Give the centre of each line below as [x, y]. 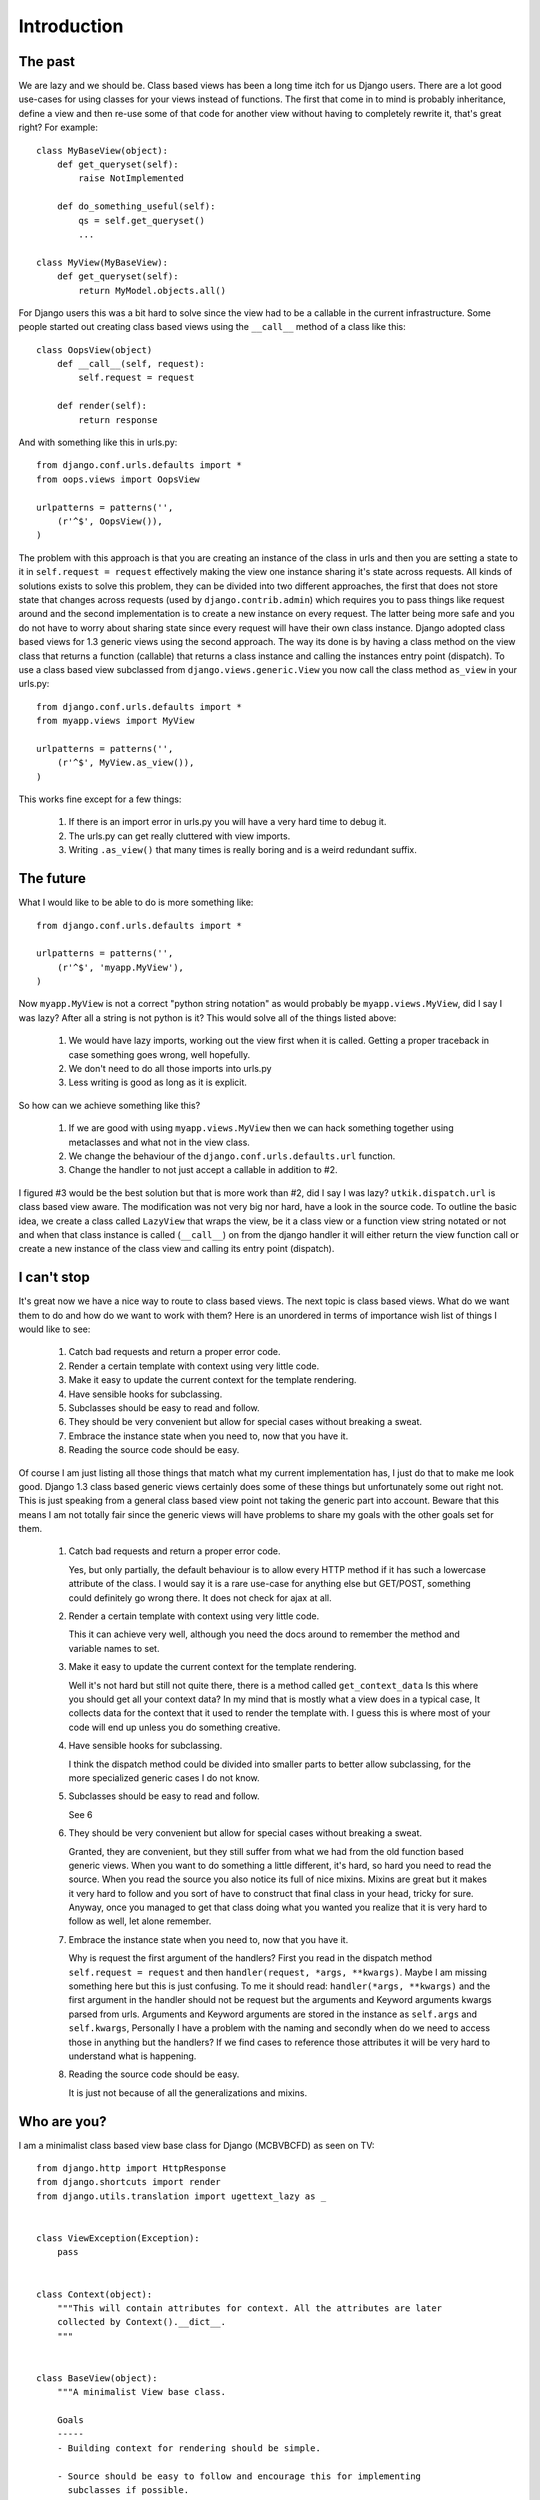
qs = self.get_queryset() [141, 220]
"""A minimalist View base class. [141, 2392]
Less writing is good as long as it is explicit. [157, 1082]
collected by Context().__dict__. [141, 2322]
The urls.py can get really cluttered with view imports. [179, 836]
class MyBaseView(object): [102, 150]
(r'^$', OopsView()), [110, 521]
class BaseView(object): [97, 2378]
